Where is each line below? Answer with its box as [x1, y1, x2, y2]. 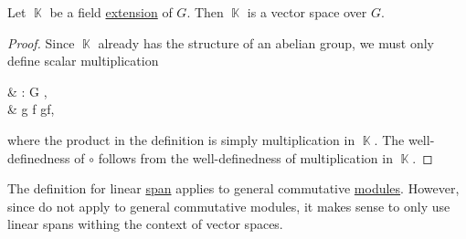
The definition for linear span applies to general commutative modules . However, [7, 179, 460, 198]
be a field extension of [49, 3, 173, 21]
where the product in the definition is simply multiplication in [7, 130, 355, 149]
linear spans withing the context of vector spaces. [7, 214, 283, 234]
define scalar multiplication [7, 51, 159, 70]
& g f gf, [7, 99, 55, 119]
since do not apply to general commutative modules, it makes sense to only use [7, 196, 450, 215]
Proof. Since [7, 33, 75, 52]
